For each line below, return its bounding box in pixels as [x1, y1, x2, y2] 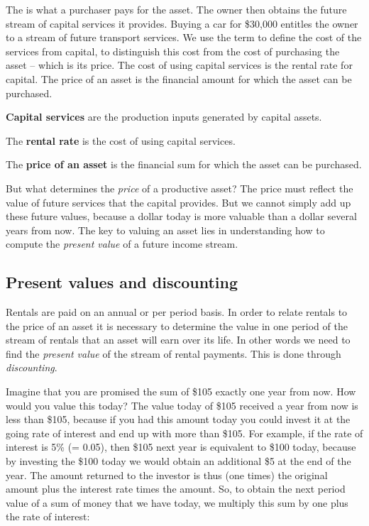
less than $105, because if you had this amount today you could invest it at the [6, 412, 351, 427]
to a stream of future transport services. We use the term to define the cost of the [6, 30, 362, 45]
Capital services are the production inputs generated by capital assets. [6, 109, 322, 124]
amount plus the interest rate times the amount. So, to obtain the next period [6, 481, 346, 496]
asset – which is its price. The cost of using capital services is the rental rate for [6, 57, 353, 72]
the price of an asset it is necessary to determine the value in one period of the [6, 318, 348, 333]
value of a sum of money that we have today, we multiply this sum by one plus [6, 495, 348, 510]
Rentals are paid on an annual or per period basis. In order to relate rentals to [6, 305, 348, 319]
